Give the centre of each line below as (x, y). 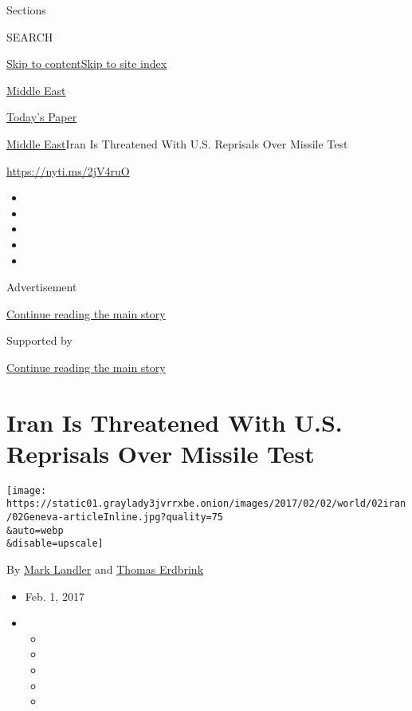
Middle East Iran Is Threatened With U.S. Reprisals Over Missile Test (177, 143)
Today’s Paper (42, 117)
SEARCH (30, 36)
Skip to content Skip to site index (87, 63)
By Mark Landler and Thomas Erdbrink (105, 569)
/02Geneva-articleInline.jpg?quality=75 (115, 517)
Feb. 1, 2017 (55, 596)
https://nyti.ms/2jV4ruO (68, 170)
